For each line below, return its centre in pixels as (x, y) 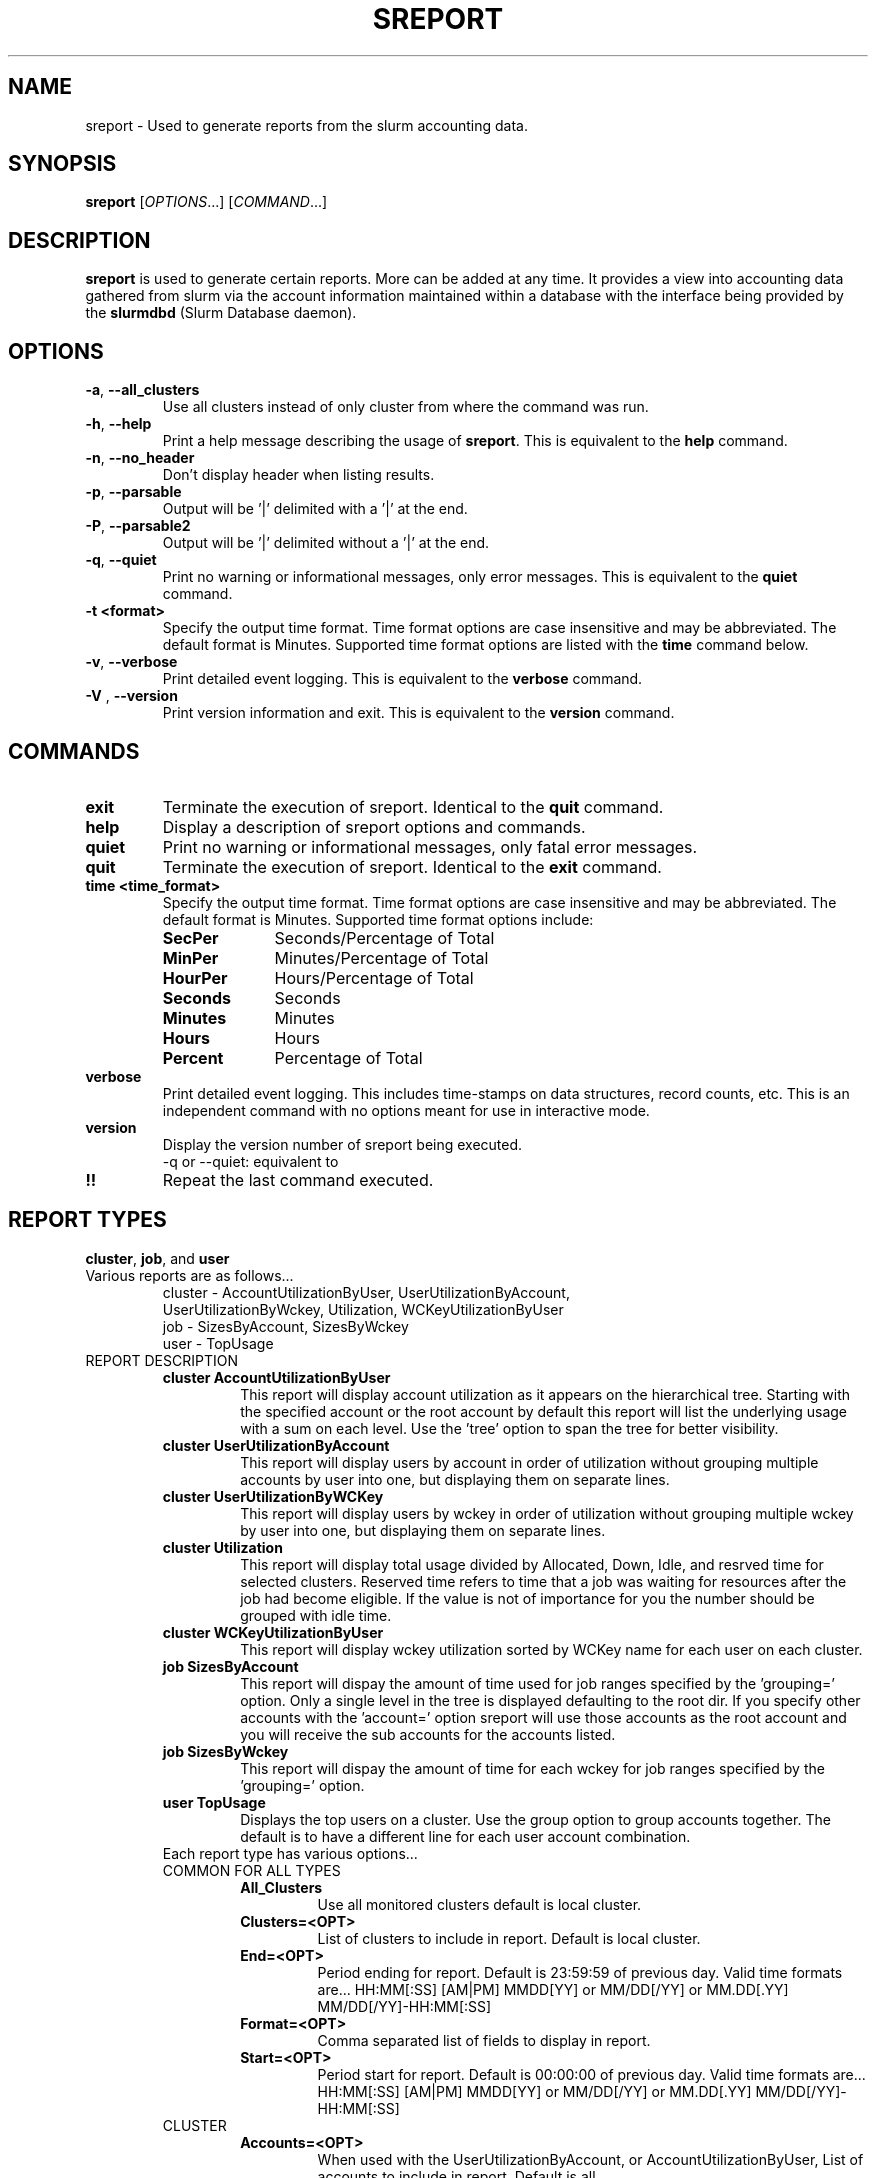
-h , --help (118, 424)
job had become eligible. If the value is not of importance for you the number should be (527, 1598)
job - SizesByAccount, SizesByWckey (285, 1326)
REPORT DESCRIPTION (161, 1360)
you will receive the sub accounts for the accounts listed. (428, 1734)
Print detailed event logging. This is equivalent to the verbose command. (402, 679)
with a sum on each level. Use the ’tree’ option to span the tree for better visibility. (509, 1428)
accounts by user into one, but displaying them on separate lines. (455, 1479)
